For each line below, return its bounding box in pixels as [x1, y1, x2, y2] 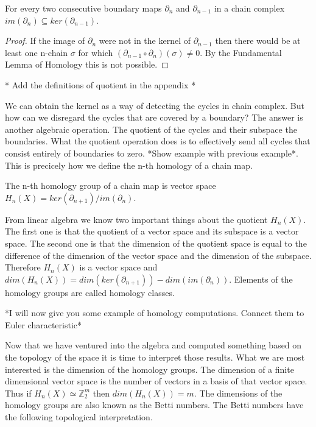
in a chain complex [214, 2, 285, 14]
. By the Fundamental [200, 46, 282, 58]
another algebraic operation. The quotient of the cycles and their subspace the [5, 122, 297, 135]
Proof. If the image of [5, 34, 85, 47]
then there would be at [215, 34, 301, 47]
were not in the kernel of [99, 34, 191, 47]
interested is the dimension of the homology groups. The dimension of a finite [5, 362, 294, 375]
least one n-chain [5, 46, 68, 58]
